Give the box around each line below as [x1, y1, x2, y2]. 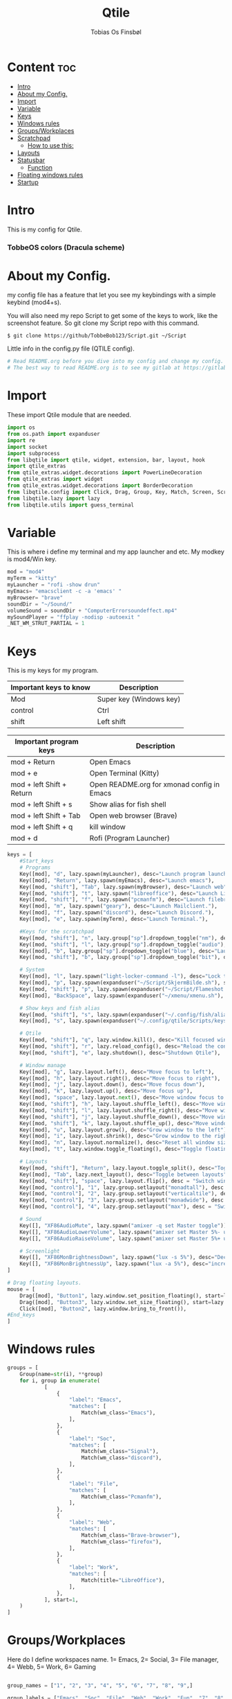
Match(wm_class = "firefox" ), [81, 1538, 162, 1545]
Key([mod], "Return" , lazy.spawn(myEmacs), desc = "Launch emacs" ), [19, 877, 215, 884]
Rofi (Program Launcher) [89, 834, 171, 843]
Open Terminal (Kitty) [89, 768, 160, 778]
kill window [89, 822, 126, 832]
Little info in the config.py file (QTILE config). [7, 344, 135, 353]
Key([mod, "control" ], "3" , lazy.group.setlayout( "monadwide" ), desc [19, 1197, 224, 1204]
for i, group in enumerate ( [19, 1377, 100, 1384]
